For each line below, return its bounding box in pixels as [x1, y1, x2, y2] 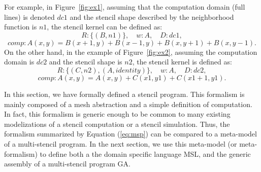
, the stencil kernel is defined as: [132, 56, 232, 67]
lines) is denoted [4, 11, 55, 22]
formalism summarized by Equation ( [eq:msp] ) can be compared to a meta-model [4, 128, 257, 139]
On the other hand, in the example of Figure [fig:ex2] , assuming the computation [4, 46, 257, 57]
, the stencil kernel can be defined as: [47, 21, 162, 32]
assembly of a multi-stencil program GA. [4, 158, 130, 169]
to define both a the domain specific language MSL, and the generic [40, 148, 251, 159]
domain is [4, 56, 35, 67]
